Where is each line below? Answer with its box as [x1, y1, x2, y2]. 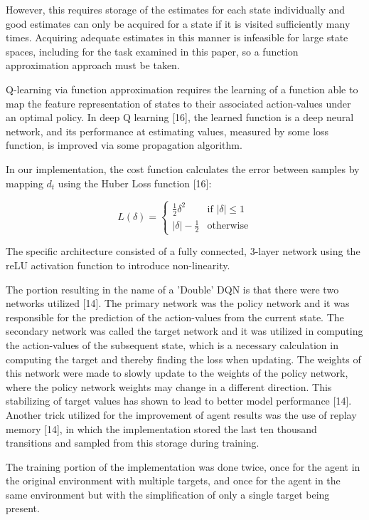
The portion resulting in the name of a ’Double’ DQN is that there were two [6, 281, 339, 296]
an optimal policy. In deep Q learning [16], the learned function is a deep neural [6, 110, 354, 125]
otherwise [207, 221, 249, 232]
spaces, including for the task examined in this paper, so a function [6, 43, 299, 58]
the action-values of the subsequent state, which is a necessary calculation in [6, 337, 338, 352]
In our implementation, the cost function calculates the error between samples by [6, 161, 360, 176]
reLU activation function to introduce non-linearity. [6, 257, 230, 272]
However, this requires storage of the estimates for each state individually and [6, 2, 346, 16]
